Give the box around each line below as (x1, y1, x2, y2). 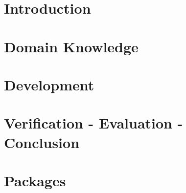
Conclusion (4, 132, 80, 152)
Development (4, 74, 94, 94)
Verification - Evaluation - (4, 113, 183, 133)
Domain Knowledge (4, 36, 139, 56)
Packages (4, 170, 66, 190)
